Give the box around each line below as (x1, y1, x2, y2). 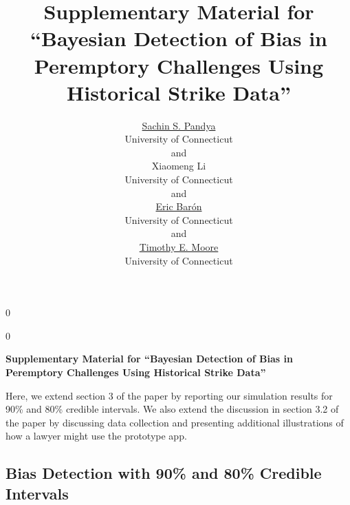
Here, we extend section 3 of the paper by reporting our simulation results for (6, 388, 333, 402)
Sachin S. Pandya (142, 118, 216, 132)
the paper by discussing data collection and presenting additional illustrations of (6, 415, 344, 429)
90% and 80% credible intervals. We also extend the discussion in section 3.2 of (6, 402, 339, 416)
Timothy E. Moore (139, 240, 219, 254)
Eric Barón (155, 199, 202, 214)
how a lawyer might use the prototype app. (6, 429, 187, 443)
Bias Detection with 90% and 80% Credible (6, 462, 322, 484)
